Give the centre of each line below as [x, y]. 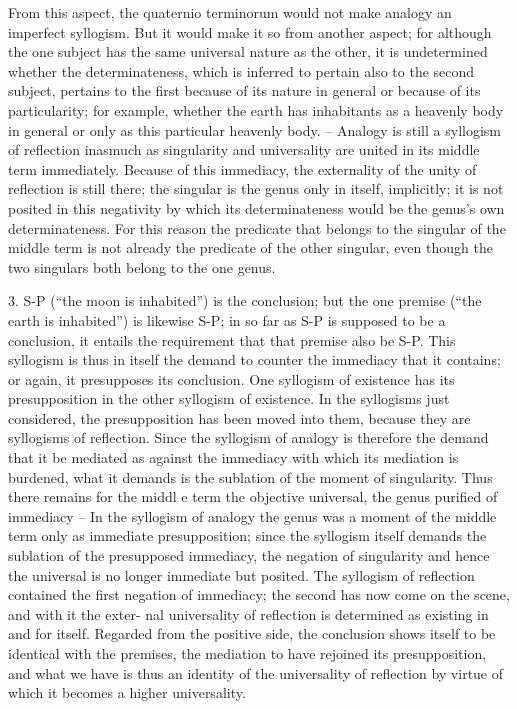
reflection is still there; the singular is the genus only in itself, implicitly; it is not [256, 188]
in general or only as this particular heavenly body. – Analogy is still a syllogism [254, 129]
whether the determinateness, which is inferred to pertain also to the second [241, 70]
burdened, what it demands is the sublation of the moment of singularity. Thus [250, 476]
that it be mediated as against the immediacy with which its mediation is [233, 457]
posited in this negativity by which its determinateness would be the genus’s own [256, 207]
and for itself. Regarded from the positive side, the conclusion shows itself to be [252, 633]
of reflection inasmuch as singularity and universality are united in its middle [244, 149]
